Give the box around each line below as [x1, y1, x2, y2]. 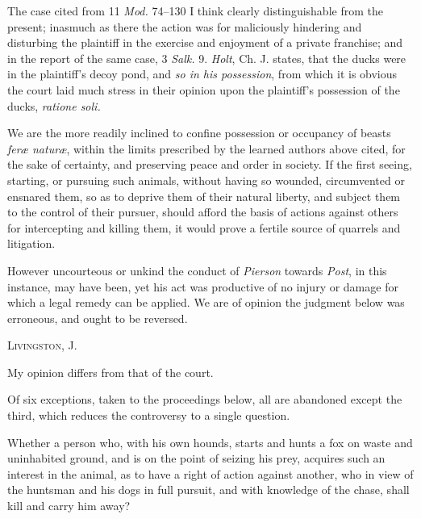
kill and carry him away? [7, 497, 131, 514]
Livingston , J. [7, 337, 77, 354]
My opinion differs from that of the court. [7, 363, 214, 380]
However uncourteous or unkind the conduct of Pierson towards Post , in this [7, 262, 387, 278]
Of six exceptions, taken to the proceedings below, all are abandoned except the [7, 391, 402, 408]
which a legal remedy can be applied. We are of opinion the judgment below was [7, 294, 405, 311]
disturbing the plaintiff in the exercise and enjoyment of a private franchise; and [7, 34, 403, 51]
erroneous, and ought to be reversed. [7, 309, 188, 326]
